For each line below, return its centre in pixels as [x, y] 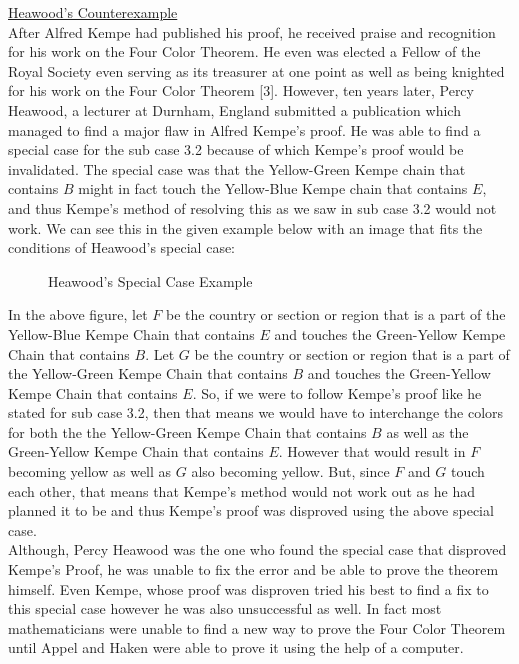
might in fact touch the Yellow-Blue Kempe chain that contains [273, 188]
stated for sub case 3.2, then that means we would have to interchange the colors [256, 412]
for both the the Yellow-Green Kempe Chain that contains [187, 431]
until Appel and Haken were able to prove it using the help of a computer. [236, 647]
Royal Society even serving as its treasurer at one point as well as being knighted [256, 70]
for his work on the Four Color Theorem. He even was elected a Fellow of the [244, 51]
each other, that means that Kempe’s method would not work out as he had [241, 490]
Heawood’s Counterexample [93, 12]
